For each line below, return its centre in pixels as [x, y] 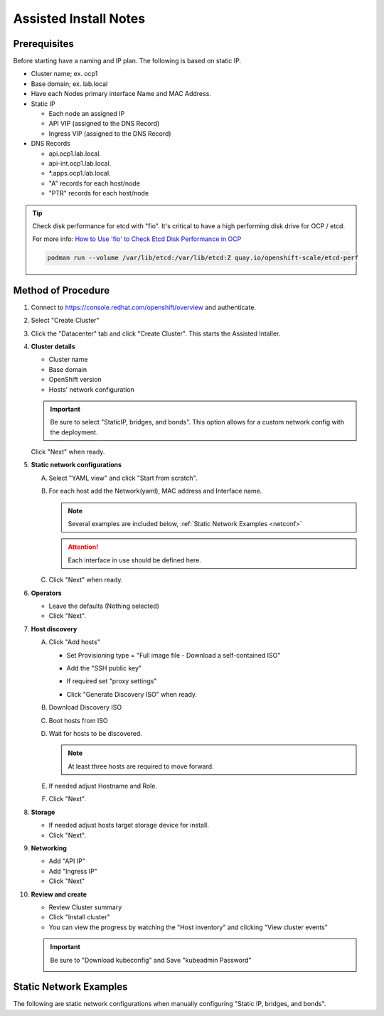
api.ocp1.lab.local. [75, 154]
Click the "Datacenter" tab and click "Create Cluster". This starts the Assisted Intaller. [156, 333]
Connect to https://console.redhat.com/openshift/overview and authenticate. [143, 307]
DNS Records [50, 144]
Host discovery [54, 629]
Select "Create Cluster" [65, 321]
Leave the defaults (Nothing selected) [104, 606]
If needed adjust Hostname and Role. [103, 786]
